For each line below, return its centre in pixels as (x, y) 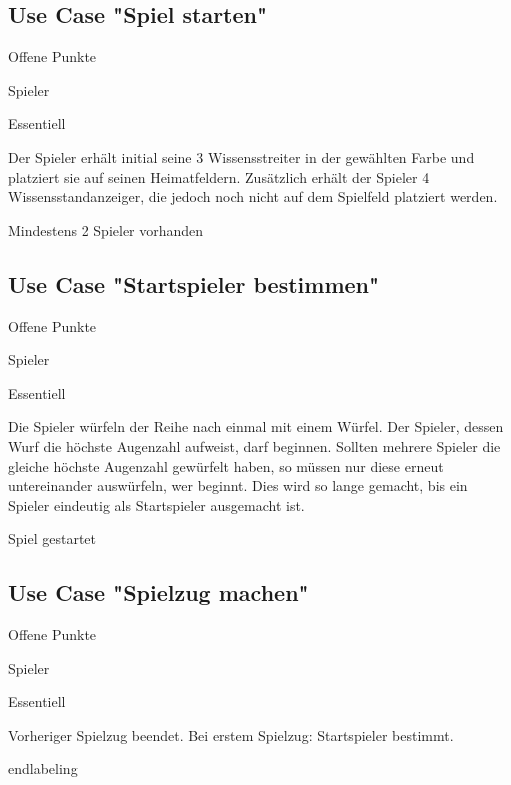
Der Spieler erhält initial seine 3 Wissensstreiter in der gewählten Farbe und (241, 156)
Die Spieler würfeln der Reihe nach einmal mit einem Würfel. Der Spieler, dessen (256, 426)
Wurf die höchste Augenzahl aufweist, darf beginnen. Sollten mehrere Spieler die (254, 445)
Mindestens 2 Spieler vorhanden (106, 229)
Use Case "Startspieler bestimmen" (194, 283)
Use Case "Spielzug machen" (158, 592)
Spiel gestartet (52, 538)
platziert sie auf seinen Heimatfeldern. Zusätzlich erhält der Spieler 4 (219, 176)
